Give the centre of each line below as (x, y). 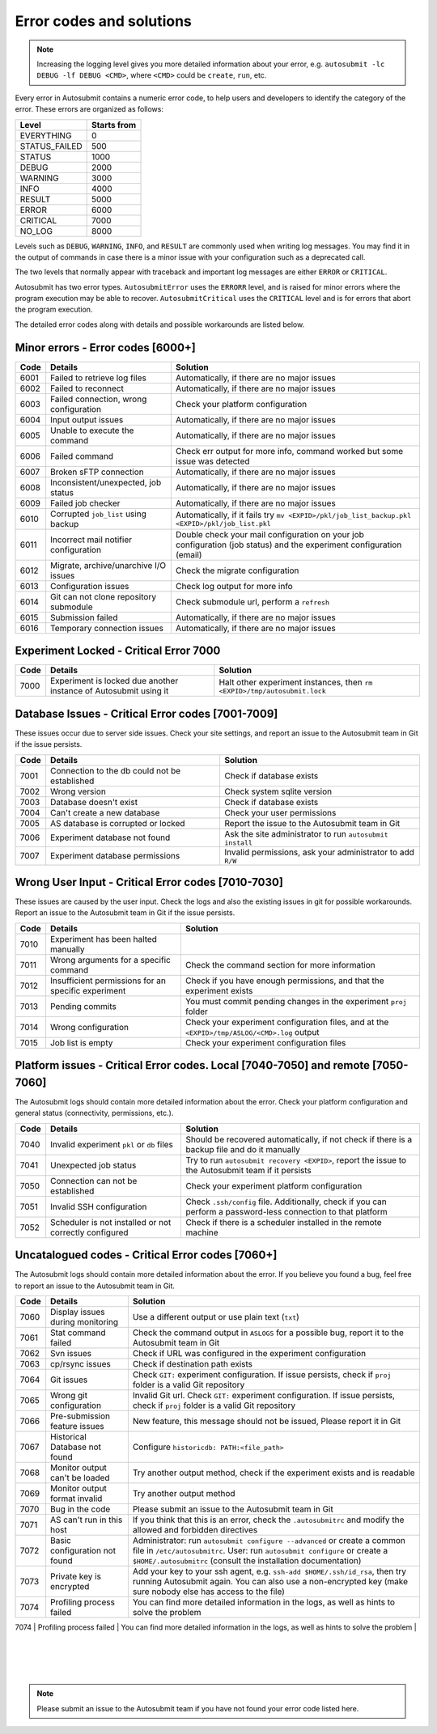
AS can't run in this (86, 1520)
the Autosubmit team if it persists (248, 1170)
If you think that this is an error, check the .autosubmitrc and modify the (268, 1520)
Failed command (81, 456)
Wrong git (69, 1396)
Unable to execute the (92, 430)
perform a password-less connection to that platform (286, 1211)
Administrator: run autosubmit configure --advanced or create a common (269, 1541)
